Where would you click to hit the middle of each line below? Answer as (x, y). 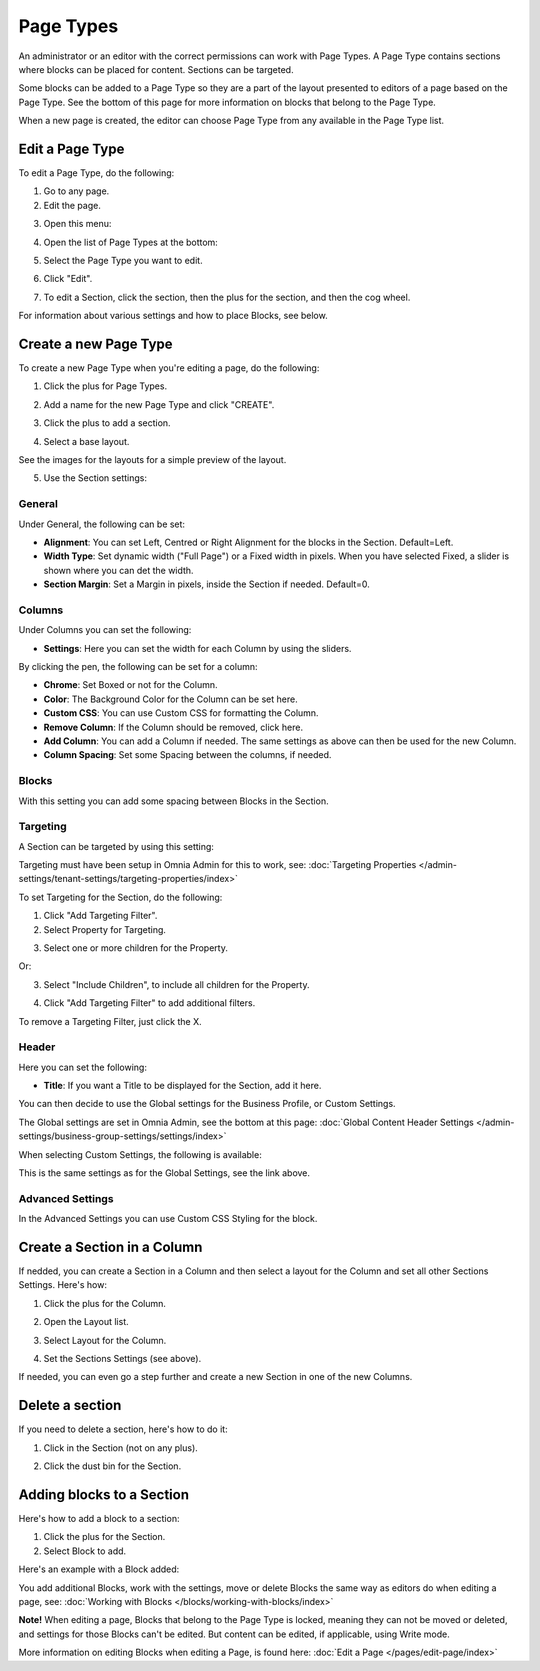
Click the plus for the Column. (105, 1303)
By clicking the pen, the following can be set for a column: (138, 667)
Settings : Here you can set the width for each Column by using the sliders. (197, 648)
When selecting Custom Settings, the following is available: (140, 1154)
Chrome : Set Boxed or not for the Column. (130, 685)
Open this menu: (77, 224)
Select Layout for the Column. (105, 1340)
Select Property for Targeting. (105, 929)
